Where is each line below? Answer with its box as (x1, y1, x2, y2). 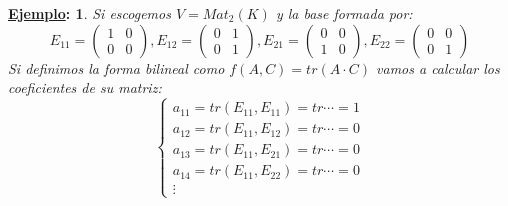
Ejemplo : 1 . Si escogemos (8, 3, 171, 23)
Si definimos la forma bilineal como (8, 57, 225, 78)
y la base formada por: (275, 3, 413, 23)
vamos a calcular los (376, 57, 500, 78)
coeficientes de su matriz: (8, 77, 162, 98)
